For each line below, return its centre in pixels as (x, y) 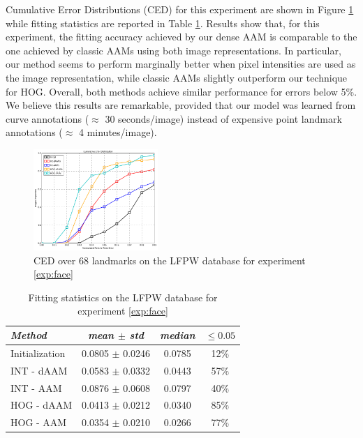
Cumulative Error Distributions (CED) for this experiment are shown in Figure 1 (180, 9)
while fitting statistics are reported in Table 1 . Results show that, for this (163, 23)
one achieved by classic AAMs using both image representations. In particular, (173, 50)
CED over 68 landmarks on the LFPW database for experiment (170, 260)
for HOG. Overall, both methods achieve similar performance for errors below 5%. (181, 91)
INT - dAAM (39, 370)
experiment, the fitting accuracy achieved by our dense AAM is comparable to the (181, 37)
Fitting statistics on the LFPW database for (123, 297)
